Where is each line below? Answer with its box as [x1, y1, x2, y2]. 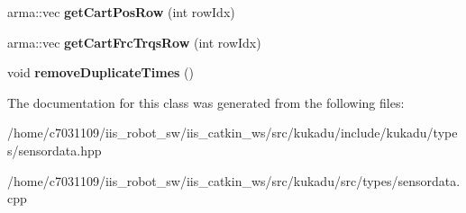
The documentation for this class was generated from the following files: [7, 93, 405, 111]
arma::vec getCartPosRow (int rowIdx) [7, 3, 235, 21]
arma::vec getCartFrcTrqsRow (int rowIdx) [7, 32, 261, 51]
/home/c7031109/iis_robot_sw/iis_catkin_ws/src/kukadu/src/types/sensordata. [7, 171, 461, 190]
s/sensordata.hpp [7, 140, 102, 159]
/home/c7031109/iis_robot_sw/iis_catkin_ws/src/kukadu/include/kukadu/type [7, 123, 458, 142]
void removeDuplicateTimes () [7, 63, 194, 82]
